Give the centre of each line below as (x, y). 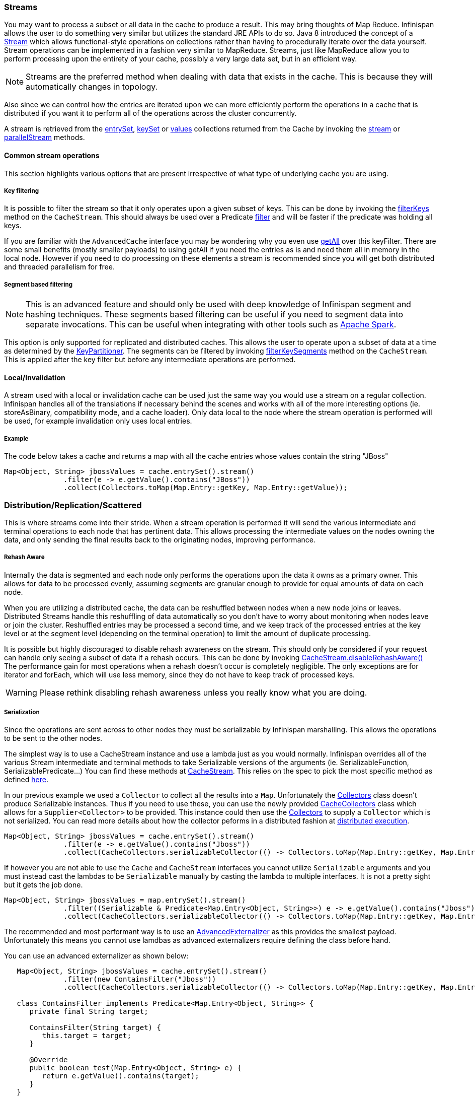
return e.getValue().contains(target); (121, 1076)
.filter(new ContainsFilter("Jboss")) (140, 979)
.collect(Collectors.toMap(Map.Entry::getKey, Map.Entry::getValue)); (206, 488)
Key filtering (22, 191)
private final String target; (89, 1012)
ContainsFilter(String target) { (95, 1028)
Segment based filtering (38, 284)
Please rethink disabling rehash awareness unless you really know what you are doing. (203, 692)
